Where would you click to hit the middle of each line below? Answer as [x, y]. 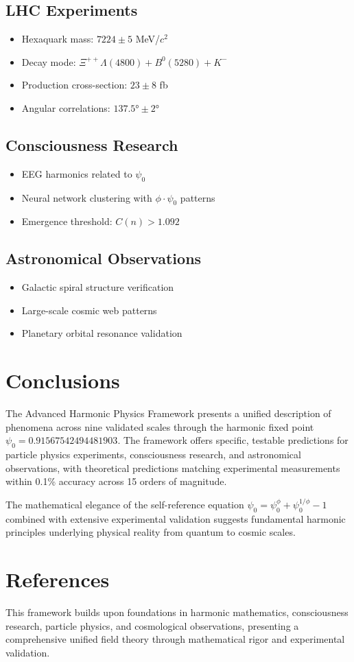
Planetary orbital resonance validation [102, 333]
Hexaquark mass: [58, 39]
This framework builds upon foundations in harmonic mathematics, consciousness [177, 612]
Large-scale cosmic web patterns [89, 310]
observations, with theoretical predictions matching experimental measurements [173, 468]
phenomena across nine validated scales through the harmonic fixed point [160, 426]
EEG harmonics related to [77, 173]
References [58, 579]
